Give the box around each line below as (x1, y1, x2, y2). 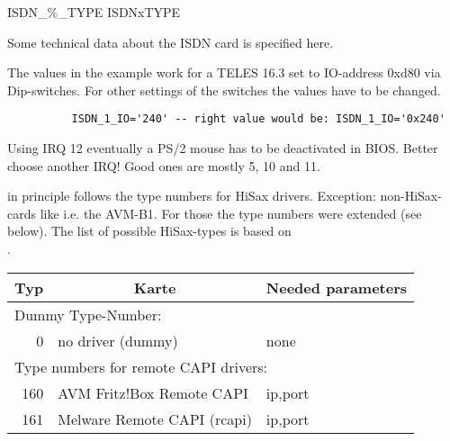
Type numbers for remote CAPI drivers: (14, 355, 268, 377)
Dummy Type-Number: (14, 303, 162, 325)
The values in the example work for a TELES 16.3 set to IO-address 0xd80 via (7, 63, 441, 82)
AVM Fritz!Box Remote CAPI (58, 382, 248, 403)
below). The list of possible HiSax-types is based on (7, 221, 292, 240)
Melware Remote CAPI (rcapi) (58, 408, 252, 429)
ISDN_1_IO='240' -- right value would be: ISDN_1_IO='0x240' (71, 112, 445, 126)
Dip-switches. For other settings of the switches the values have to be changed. (7, 80, 441, 99)
